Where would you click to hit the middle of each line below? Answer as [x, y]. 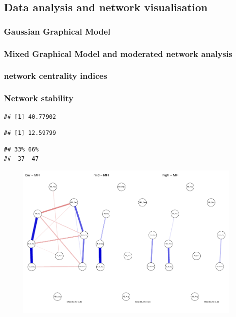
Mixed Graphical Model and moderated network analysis [118, 53]
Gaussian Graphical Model [57, 31]
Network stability [39, 98]
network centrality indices [56, 76]
